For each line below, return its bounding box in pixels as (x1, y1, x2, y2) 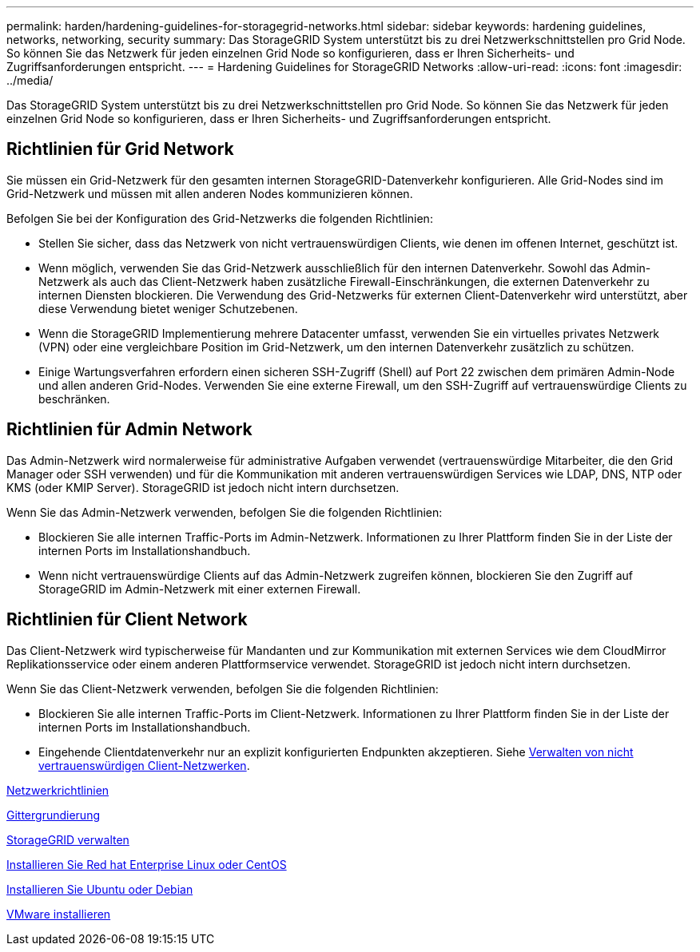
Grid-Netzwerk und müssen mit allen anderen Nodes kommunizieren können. (6, 186, 413, 200)
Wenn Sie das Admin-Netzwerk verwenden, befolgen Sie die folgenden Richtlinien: (6, 505, 443, 519)
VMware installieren (6, 906, 111, 921)
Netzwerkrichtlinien (6, 783, 109, 797)
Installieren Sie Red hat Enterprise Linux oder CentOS (6, 857, 287, 871)
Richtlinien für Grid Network (6, 139, 234, 160)
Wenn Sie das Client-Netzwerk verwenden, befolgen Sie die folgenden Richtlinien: (6, 681, 439, 696)
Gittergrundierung (6, 807, 100, 822)
